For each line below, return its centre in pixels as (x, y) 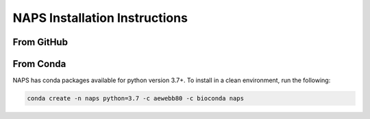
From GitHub (40, 42)
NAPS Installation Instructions (100, 18)
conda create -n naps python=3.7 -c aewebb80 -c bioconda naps (136, 98)
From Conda (39, 64)
